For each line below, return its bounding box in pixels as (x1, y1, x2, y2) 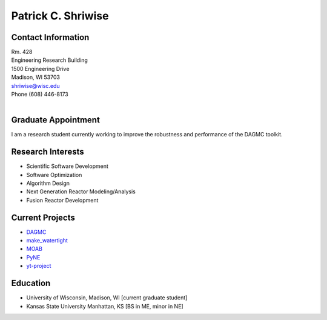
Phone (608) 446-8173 (11, 91, 69, 98)
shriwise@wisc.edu (11, 82, 60, 89)
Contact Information (11, 32, 90, 42)
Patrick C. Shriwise (11, 9, 109, 22)
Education (11, 278, 51, 288)
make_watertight (26, 237, 68, 244)
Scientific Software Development (26, 162, 108, 170)
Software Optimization (26, 171, 82, 178)
